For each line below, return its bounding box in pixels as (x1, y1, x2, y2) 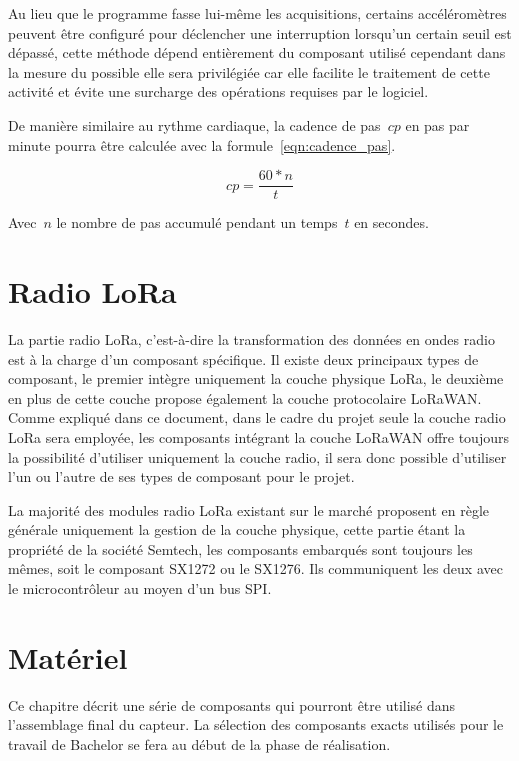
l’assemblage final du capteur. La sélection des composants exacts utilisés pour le (8, 714, 504, 735)
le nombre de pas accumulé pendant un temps (56, 212, 338, 233)
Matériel (8, 636, 128, 677)
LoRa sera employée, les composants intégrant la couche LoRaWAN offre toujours (8, 426, 509, 447)
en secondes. (354, 212, 429, 233)
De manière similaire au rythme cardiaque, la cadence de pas (8, 114, 381, 135)
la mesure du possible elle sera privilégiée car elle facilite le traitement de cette (8, 61, 490, 82)
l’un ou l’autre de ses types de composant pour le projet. (8, 466, 355, 487)
